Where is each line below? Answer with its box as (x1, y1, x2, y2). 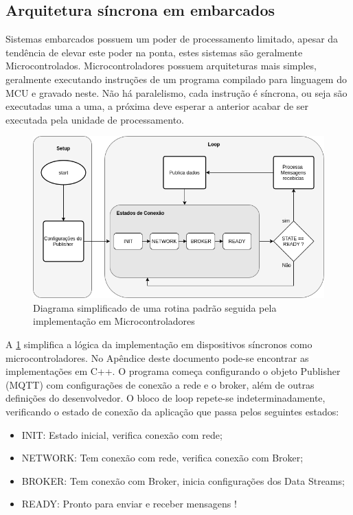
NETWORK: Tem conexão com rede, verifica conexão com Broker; (21, 450, 304, 465)
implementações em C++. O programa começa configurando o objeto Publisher (5, 364, 341, 378)
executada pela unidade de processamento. (5, 112, 184, 126)
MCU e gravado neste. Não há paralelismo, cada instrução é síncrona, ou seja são (5, 85, 348, 100)
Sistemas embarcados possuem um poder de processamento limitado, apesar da (5, 32, 339, 46)
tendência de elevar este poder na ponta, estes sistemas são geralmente (5, 45, 303, 59)
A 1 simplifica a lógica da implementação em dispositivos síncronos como (5, 336, 312, 351)
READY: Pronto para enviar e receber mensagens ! (21, 496, 237, 511)
